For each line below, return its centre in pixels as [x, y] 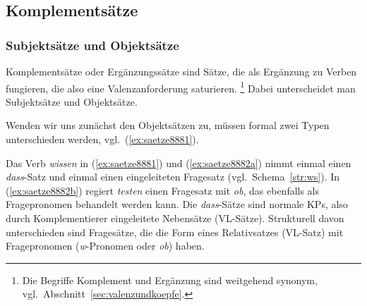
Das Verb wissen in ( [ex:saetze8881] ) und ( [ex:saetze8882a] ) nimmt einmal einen [179, 163]
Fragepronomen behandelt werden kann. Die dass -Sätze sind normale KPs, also [177, 204]
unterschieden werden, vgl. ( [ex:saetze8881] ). [102, 139]
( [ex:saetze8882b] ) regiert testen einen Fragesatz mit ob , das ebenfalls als [163, 190]
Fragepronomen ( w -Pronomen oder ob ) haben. [105, 246]
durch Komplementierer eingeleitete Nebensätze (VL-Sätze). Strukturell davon [175, 218]
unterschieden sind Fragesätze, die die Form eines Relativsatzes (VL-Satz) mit [175, 232]
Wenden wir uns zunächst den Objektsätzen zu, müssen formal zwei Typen [168, 125]
